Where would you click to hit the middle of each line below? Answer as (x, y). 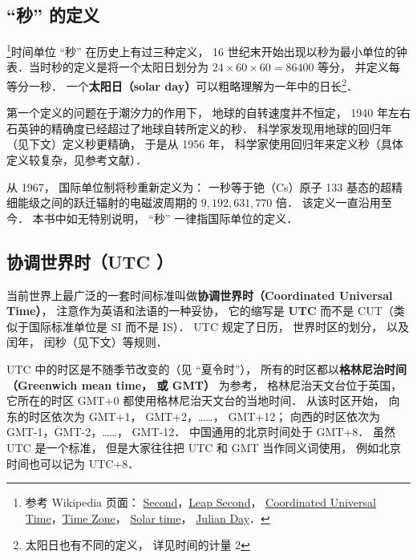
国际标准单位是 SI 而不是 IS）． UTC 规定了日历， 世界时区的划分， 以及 (219, 326)
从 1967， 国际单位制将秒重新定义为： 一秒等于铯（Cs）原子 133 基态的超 (199, 186)
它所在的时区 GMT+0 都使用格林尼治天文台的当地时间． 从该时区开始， (196, 400)
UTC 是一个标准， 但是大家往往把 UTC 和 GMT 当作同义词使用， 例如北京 (204, 447)
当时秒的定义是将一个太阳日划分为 (118, 67)
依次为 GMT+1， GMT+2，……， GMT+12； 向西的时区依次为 (215, 416)
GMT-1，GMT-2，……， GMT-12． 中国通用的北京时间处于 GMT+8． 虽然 (201, 432)
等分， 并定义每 (359, 67)
